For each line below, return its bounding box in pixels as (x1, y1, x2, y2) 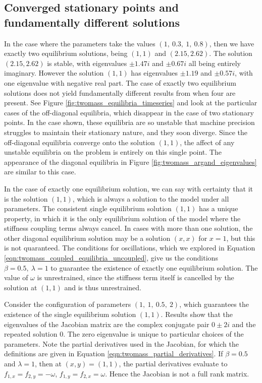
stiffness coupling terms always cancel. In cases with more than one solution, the (4, 223, 253, 233)
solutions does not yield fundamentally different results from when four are (4, 87, 236, 98)
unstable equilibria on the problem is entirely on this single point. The (4, 147, 222, 157)
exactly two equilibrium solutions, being (4, 48, 128, 58)
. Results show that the (161, 309, 233, 320)
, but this (226, 232, 255, 243)
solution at (4, 282, 37, 292)
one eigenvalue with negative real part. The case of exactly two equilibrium (4, 77, 236, 88)
